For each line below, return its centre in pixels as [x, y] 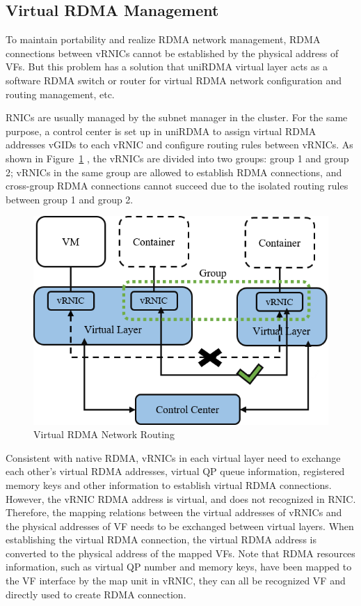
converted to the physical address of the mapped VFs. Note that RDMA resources [180, 553]
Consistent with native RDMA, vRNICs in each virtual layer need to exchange [173, 457]
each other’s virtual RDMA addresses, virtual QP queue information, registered [175, 471]
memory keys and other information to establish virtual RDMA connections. [169, 484]
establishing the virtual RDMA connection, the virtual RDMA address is [161, 539]
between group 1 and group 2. [70, 199]
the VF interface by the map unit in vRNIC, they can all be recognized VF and [176, 581]
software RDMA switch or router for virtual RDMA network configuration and [174, 80]
